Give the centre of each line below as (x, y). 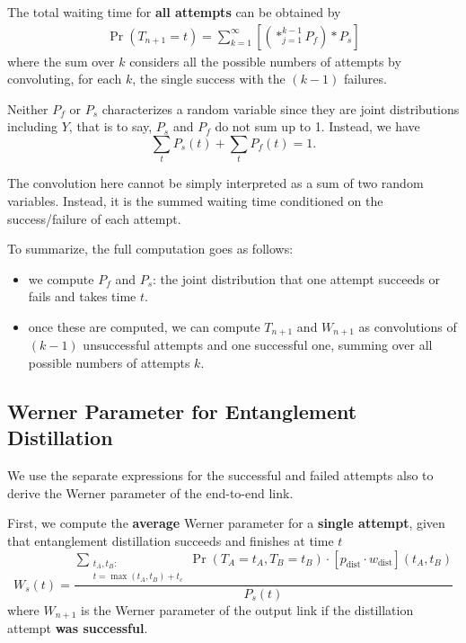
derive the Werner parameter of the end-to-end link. (150, 492)
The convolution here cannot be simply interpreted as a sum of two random (215, 183)
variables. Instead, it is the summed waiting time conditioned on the (195, 200)
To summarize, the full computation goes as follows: (150, 249)
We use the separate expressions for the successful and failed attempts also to (220, 475)
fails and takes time (82, 296)
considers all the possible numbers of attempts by (265, 61)
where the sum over (61, 61)
